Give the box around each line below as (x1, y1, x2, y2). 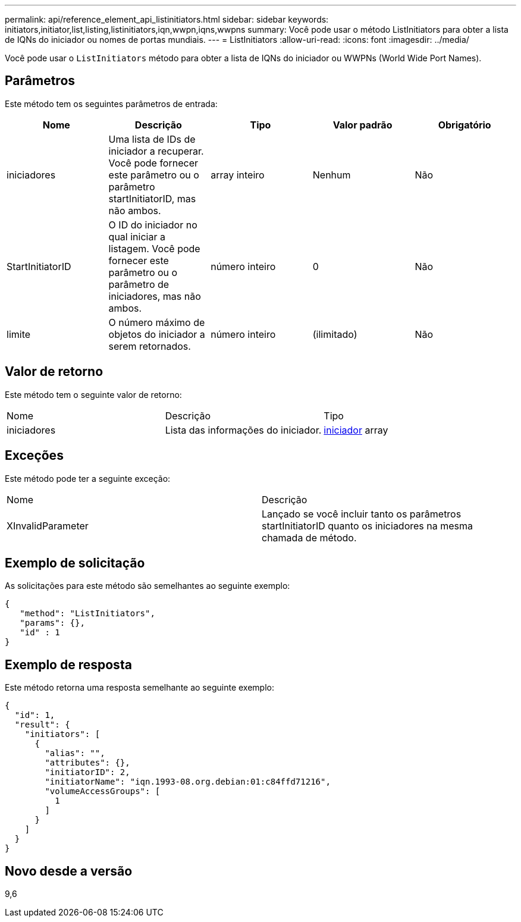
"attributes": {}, (45, 758, 130, 768)
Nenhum (312, 168, 351, 181)
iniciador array (324, 424, 388, 436)
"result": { (14, 720, 70, 730)
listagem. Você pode (108, 242, 200, 255)
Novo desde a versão (5, 863, 133, 879)
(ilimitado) (312, 328, 357, 340)
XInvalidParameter (7, 519, 89, 532)
